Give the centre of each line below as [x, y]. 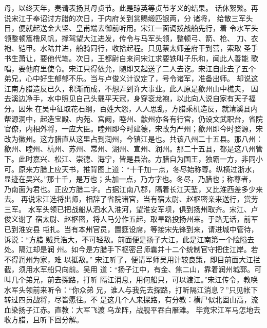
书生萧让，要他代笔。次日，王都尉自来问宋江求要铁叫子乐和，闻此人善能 [126, 58]
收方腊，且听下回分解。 [44, 320]
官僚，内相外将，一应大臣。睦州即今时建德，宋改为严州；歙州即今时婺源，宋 [133, 129]
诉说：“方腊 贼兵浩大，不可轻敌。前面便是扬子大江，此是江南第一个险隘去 [129, 239]
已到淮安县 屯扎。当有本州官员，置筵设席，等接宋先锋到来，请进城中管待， [131, 229]
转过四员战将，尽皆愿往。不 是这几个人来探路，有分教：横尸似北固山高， [128, 300]
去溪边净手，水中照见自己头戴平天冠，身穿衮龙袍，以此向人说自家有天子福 [130, 98]
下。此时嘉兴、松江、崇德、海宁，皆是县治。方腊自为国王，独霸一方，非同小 [133, 158]
